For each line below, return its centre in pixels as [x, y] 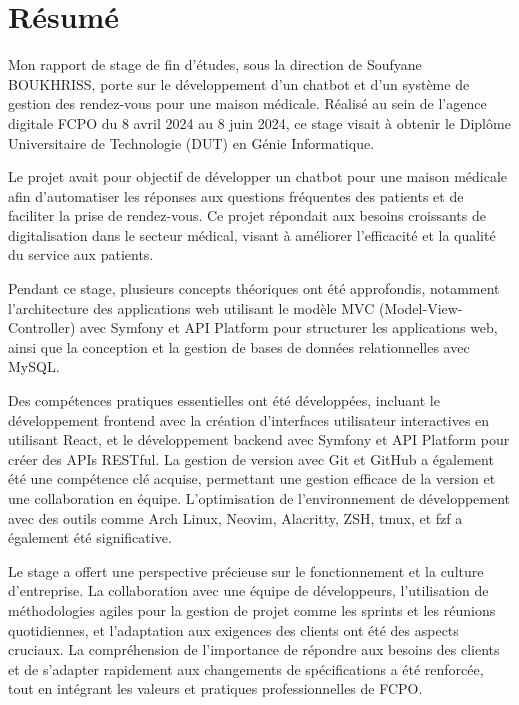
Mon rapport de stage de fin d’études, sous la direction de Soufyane [215, 64]
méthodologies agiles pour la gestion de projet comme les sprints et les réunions [252, 609]
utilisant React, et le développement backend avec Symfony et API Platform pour [259, 439]
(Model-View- [420, 307]
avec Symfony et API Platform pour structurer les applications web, [289, 327]
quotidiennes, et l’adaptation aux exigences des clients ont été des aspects [233, 629]
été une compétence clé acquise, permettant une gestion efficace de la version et [252, 478]
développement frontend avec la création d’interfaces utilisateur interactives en [249, 419]
